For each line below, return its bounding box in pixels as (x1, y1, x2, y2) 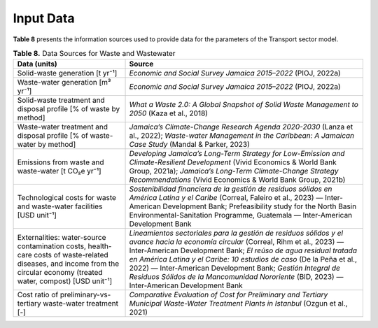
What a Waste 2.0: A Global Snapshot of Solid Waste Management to (129, 100, 358, 110)
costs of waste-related (34, 250, 108, 260)
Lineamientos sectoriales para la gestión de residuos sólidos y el (129, 228, 343, 238)
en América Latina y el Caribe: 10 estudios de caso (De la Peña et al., (129, 255, 357, 264)
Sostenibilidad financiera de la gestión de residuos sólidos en (129, 184, 332, 194)
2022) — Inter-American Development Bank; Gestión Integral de (129, 263, 341, 273)
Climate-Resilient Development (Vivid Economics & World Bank (129, 157, 337, 167)
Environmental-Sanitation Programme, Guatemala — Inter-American (129, 211, 353, 220)
